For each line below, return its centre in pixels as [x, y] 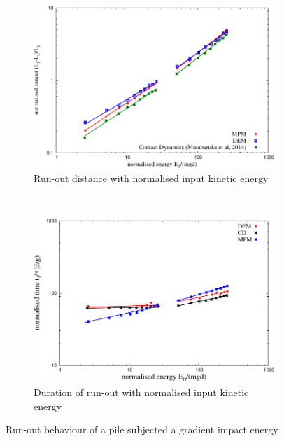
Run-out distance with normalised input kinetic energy [151, 178]
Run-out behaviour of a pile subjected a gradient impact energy [142, 429]
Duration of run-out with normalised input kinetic [141, 392]
